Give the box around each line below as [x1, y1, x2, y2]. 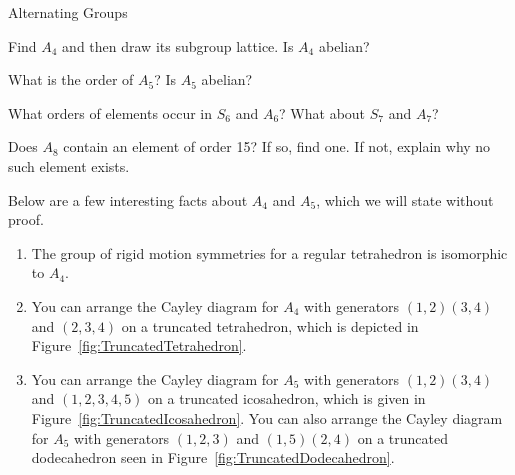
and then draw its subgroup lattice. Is [62, 35, 294, 56]
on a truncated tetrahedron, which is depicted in [121, 315, 419, 336]
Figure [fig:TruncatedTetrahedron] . [31, 335, 247, 356]
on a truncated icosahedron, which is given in [148, 388, 426, 409]
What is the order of [8, 69, 134, 90]
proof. [8, 209, 44, 230]
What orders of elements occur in [8, 102, 213, 123]
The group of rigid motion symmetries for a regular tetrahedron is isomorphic [31, 242, 508, 263]
